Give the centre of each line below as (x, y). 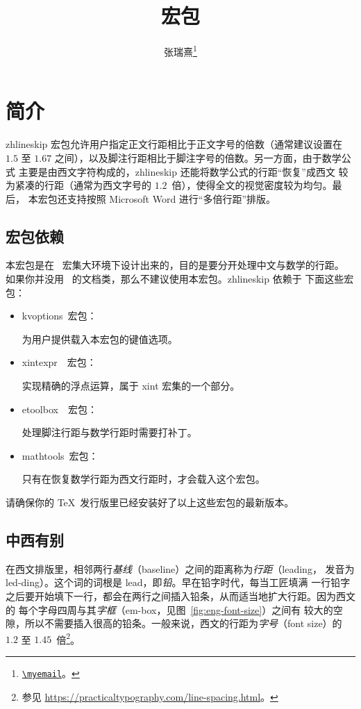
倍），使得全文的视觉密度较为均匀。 (252, 185)
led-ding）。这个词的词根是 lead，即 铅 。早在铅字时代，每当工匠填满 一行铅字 (178, 582)
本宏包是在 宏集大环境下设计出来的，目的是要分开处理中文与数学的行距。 (175, 265)
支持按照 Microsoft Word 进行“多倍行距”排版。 (171, 198)
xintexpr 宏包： (59, 362)
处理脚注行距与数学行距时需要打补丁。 (109, 432)
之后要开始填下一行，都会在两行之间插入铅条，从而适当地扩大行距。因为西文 (180, 596)
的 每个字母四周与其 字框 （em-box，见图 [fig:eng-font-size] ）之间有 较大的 (169, 609)
